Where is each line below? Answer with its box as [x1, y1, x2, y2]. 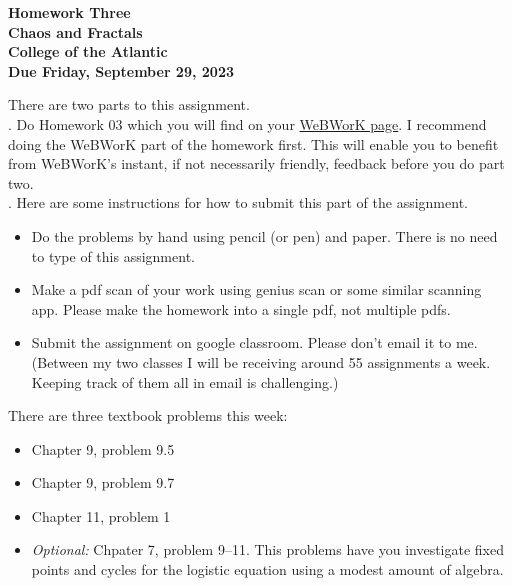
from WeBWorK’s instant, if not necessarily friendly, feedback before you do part [8, 153, 505, 174]
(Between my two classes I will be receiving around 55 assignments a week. [31, 351, 491, 372]
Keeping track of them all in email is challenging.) [31, 371, 339, 392]
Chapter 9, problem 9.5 [31, 438, 175, 459]
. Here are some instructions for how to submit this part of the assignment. [8, 192, 468, 213]
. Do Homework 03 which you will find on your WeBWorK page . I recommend [8, 113, 487, 134]
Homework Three [8, 2, 131, 22]
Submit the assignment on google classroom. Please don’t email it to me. [31, 332, 478, 353]
